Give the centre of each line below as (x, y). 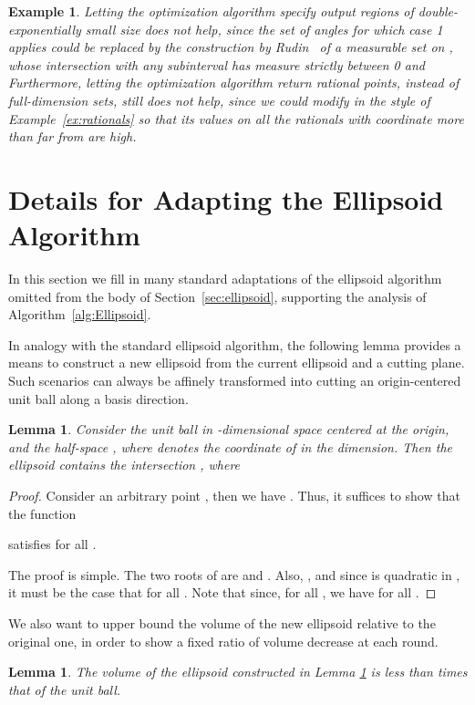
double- (438, 11)
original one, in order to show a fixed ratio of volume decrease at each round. (223, 641)
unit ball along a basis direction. (98, 398)
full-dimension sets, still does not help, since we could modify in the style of (219, 100)
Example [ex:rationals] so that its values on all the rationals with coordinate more (236, 118)
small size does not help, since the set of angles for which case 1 (264, 29)
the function (42, 513)
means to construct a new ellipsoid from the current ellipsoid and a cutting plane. (237, 363)
